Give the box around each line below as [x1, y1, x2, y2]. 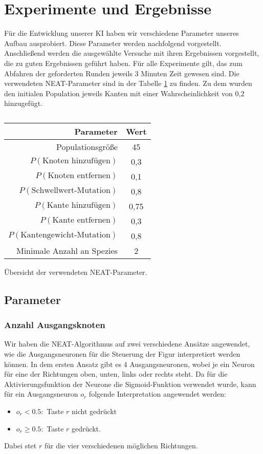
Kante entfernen [52, 216, 111, 225]
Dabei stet [4, 440, 37, 451]
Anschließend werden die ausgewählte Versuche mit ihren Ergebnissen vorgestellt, [4, 48, 259, 58]
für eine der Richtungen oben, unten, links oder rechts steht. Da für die [4, 369, 228, 379]
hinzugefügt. [4, 98, 43, 109]
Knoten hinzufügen [42, 157, 111, 165]
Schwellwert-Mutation [31, 186, 111, 195]
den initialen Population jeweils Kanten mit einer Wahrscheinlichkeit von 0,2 [4, 88, 245, 98]
